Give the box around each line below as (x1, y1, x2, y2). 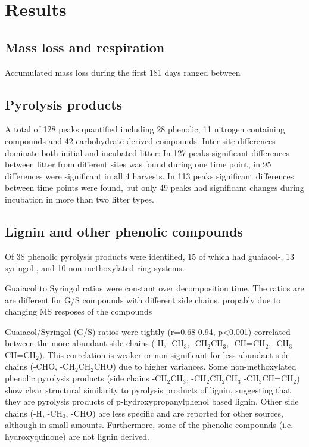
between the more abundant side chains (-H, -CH (5, 337, 184, 349)
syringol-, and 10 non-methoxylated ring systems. (5, 262, 185, 274)
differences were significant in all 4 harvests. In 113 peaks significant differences (5, 169, 294, 182)
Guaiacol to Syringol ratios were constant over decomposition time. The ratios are (5, 281, 304, 294)
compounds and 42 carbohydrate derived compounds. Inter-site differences (5, 134, 276, 147)
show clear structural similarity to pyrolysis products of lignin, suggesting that (5, 383, 291, 396)
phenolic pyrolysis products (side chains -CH (5, 372, 167, 384)
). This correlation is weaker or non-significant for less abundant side (39, 348, 290, 361)
